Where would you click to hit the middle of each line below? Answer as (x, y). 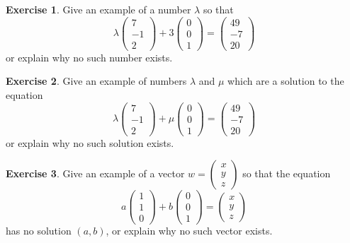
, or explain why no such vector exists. (189, 231)
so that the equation (287, 173)
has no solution (39, 231)
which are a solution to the (286, 81)
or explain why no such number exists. (89, 57)
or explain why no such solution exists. (90, 142)
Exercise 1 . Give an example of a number (98, 9)
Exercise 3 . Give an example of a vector (95, 173)
